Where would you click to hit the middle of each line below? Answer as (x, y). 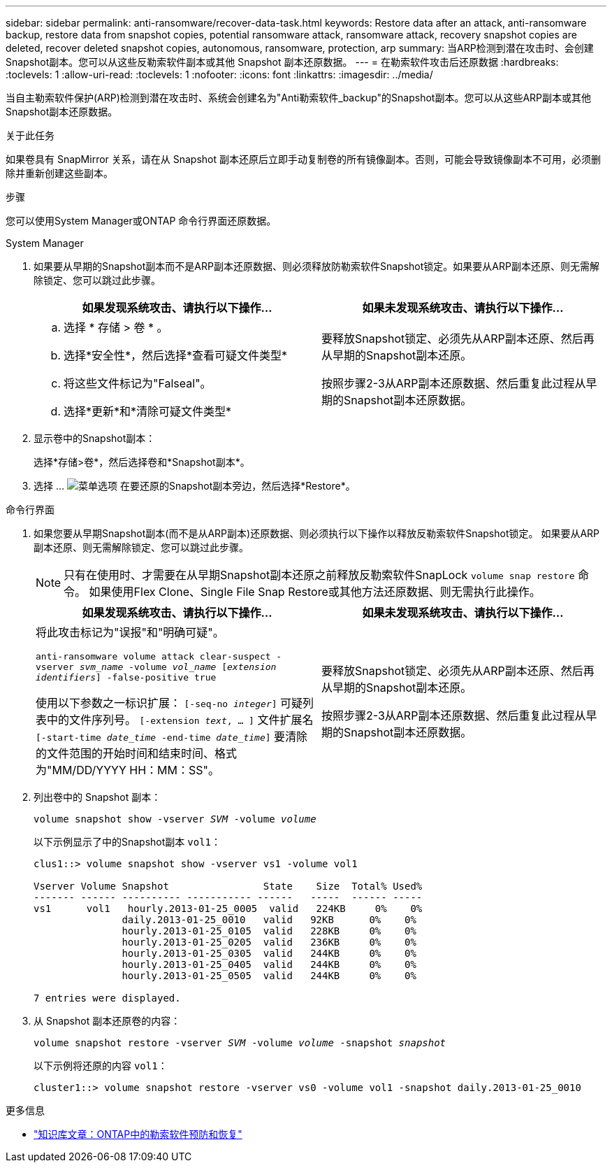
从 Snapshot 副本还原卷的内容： (107, 1021)
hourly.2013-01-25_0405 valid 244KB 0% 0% (269, 964)
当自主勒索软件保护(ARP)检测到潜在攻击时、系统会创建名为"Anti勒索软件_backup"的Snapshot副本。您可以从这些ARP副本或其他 (298, 98)
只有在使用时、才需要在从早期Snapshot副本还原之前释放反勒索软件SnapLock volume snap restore (319, 575)
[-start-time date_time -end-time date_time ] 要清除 (172, 736)
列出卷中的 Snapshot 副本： (97, 797)
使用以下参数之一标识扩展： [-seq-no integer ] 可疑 (169, 703)
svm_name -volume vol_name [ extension (178, 667)
